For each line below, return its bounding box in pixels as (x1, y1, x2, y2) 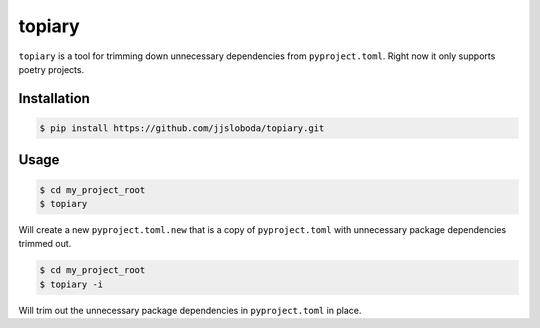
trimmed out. (18, 238, 72, 250)
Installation (18, 90, 90, 107)
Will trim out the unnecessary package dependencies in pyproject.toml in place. (18, 304, 362, 316)
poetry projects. (18, 63, 85, 75)
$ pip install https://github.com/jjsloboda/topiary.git (39, 122, 325, 134)
